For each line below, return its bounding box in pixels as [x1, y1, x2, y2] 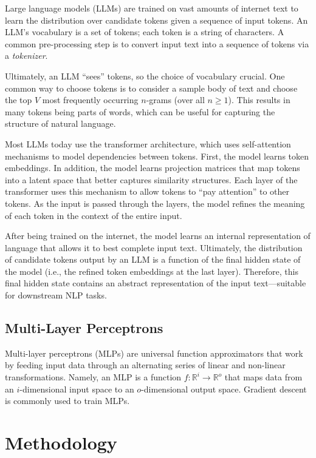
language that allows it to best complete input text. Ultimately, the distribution [5, 241, 303, 254]
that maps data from [224, 371, 303, 383]
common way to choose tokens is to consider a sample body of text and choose [5, 81, 298, 94]
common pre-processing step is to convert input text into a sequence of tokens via [5, 37, 309, 50]
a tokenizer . [5, 49, 48, 62]
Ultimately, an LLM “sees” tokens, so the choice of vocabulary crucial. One [5, 69, 285, 82]
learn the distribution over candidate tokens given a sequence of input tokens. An [5, 13, 308, 26]
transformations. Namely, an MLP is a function [5, 371, 182, 383]
